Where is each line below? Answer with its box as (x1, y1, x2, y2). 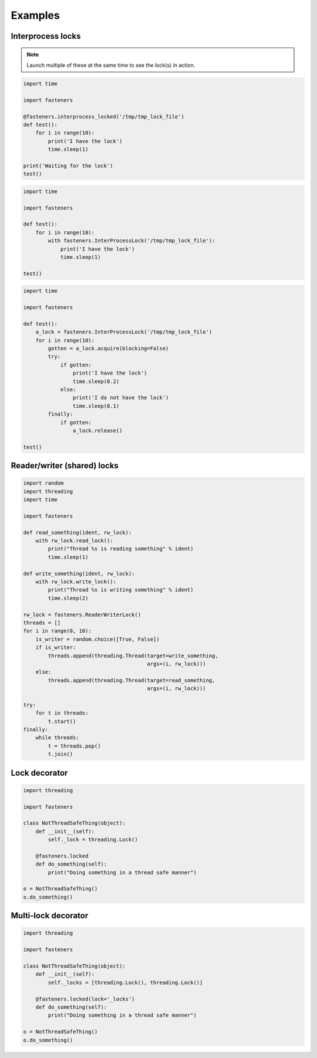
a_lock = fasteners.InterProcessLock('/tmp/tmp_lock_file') (35, 329, 213, 336)
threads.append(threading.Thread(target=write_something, (48, 652, 218, 659)
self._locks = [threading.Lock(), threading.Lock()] (48, 979, 203, 986)
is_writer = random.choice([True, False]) (35, 636, 160, 643)
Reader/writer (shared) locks (11, 461, 119, 471)
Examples (11, 9, 60, 22)
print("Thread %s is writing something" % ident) (48, 587, 194, 593)
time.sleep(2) (48, 594, 89, 601)
